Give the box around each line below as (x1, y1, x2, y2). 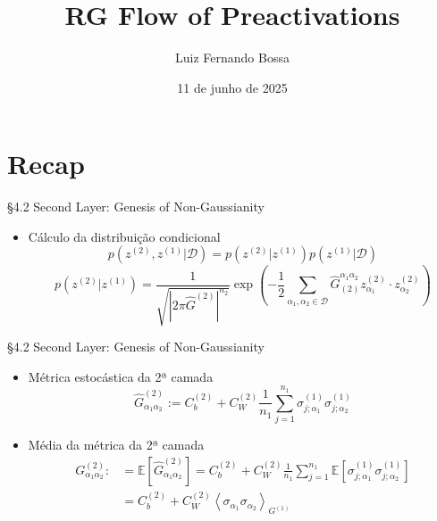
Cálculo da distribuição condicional (28, 227, 221, 245)
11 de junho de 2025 (177, 78, 288, 96)
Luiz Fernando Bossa (175, 48, 290, 67)
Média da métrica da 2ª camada (28, 434, 205, 453)
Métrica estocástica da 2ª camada (28, 367, 214, 385)
